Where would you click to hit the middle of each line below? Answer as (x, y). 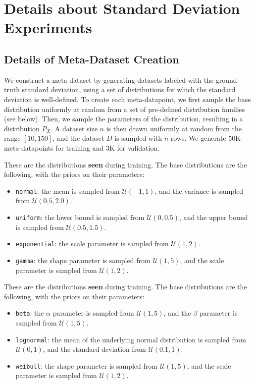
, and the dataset (78, 138)
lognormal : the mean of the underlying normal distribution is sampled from (131, 339)
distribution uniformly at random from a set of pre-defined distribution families (125, 109)
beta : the (30, 313)
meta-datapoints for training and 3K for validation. (82, 147)
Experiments (48, 27)
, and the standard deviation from (94, 349)
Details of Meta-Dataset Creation (92, 59)
